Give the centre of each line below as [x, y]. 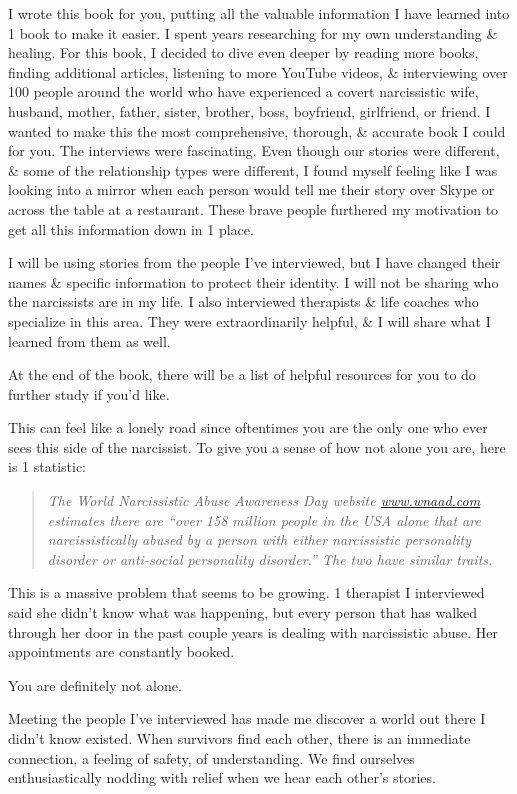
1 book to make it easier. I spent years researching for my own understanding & [253, 32]
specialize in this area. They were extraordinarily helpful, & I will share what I [249, 320]
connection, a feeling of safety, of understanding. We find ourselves [211, 757]
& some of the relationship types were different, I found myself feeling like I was [253, 169]
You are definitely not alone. [95, 684]
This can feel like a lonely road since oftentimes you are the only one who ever [248, 427]
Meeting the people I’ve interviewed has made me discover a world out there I [247, 718]
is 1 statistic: [47, 466]
